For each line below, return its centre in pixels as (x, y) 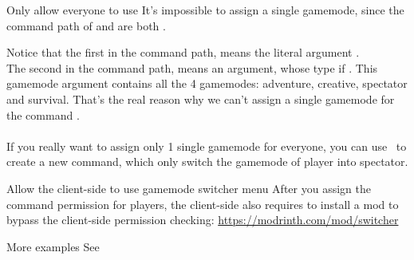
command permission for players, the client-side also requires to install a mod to (203, 204)
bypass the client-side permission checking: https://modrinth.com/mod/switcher (203, 220)
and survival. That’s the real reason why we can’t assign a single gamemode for (201, 98)
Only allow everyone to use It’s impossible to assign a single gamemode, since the (205, 10)
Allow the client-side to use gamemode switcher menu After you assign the (189, 188)
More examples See (53, 246)
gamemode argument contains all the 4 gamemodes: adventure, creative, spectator (207, 83)
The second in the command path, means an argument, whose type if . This (192, 67)
